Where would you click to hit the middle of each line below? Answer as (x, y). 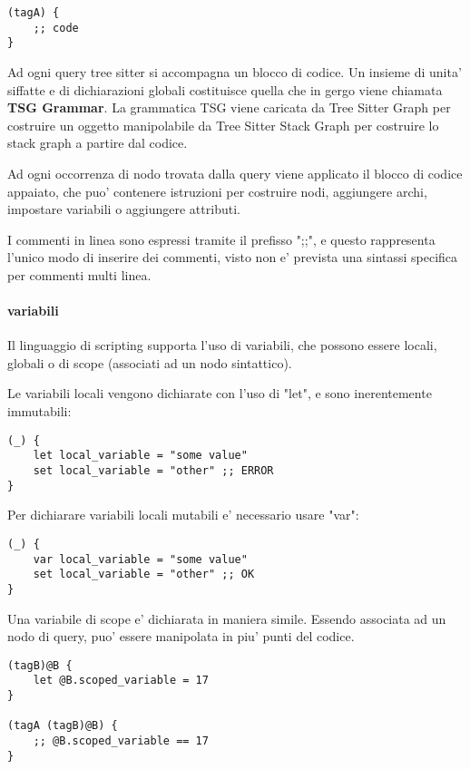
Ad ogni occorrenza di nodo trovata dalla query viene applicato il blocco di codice (235, 173)
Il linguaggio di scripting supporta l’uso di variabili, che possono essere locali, (222, 345)
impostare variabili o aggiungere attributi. (124, 209)
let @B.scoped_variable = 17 (121, 681)
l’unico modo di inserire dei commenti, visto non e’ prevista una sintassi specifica (233, 257)
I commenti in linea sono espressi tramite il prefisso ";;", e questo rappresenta (221, 239)
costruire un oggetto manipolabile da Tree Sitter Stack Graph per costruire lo (223, 125)
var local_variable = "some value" (140, 559)
